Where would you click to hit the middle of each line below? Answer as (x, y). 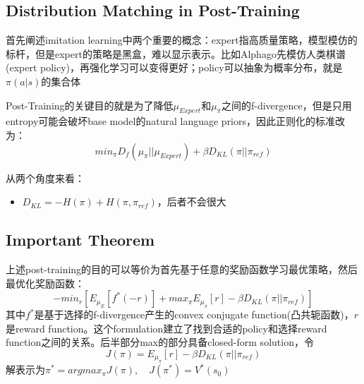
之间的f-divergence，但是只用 (286, 105)
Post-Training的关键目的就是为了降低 (90, 105)
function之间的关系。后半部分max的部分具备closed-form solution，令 (160, 342)
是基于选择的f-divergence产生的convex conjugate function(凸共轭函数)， (194, 314)
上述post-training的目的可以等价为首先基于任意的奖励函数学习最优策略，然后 (182, 269)
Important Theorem (80, 240)
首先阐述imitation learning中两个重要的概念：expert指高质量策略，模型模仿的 (182, 40)
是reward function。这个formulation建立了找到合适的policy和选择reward (166, 328)
